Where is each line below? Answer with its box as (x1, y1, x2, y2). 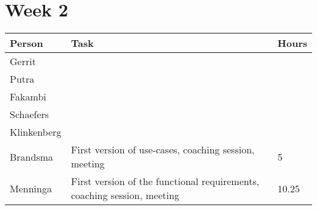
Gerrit (10, 54, 36, 69)
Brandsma (10, 149, 54, 164)
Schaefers (10, 107, 49, 122)
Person (10, 36, 43, 51)
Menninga (10, 181, 52, 195)
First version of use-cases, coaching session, (71, 142, 255, 157)
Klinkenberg (10, 125, 62, 139)
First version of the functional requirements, (71, 174, 260, 189)
